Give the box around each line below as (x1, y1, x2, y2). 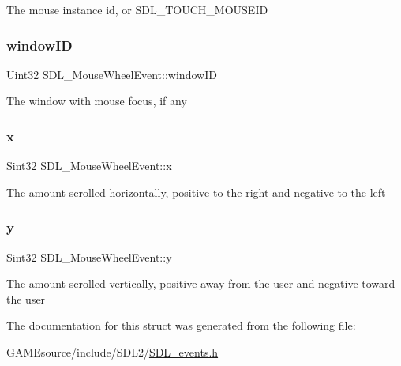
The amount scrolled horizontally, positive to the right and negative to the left (6, 183, 386, 200)
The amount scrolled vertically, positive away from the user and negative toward (6, 275, 395, 292)
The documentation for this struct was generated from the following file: (6, 317, 356, 334)
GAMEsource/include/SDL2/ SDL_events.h (6, 344, 219, 360)
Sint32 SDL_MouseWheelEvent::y (6, 248, 172, 265)
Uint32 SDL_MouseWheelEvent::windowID (6, 66, 217, 82)
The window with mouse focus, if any (6, 92, 187, 109)
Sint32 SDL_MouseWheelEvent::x (6, 157, 172, 174)
